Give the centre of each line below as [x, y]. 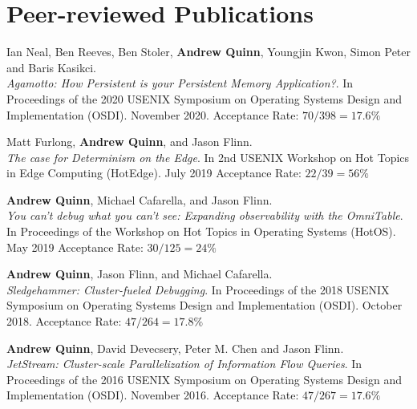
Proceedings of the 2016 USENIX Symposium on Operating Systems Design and [204, 379]
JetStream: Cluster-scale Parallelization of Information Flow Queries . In [184, 364]
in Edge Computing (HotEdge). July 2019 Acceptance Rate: [154, 173]
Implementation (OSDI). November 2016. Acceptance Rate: [153, 395]
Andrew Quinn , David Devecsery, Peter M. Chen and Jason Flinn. [175, 348]
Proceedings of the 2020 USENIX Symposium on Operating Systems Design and [204, 98]
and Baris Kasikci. [51, 67]
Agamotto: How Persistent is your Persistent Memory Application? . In [180, 83]
